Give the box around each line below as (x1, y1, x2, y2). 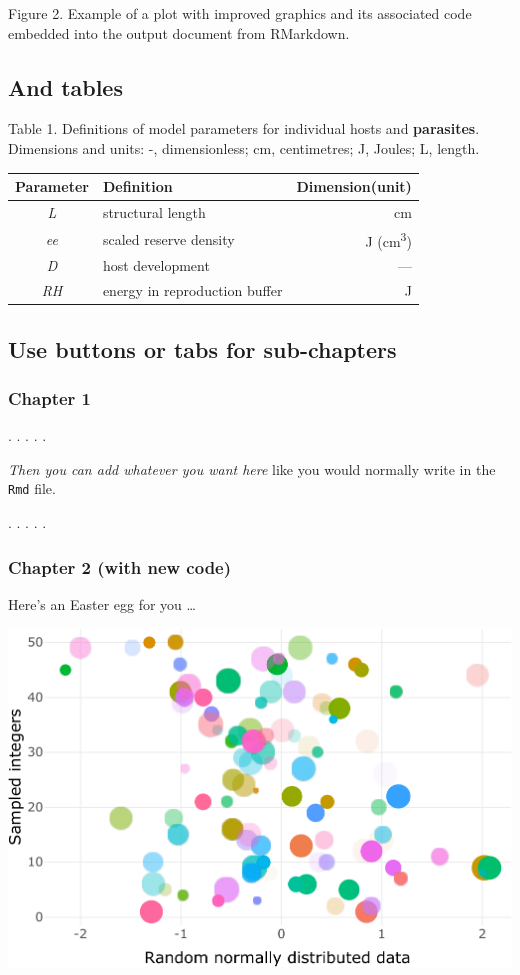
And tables (8, 71, 123, 102)
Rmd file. (8, 478, 56, 499)
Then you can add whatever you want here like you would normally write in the (8, 458, 496, 479)
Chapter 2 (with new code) (8, 554, 232, 579)
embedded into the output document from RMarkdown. (8, 22, 350, 43)
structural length (102, 201, 206, 222)
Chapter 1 (8, 385, 92, 410)
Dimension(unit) (296, 176, 412, 197)
